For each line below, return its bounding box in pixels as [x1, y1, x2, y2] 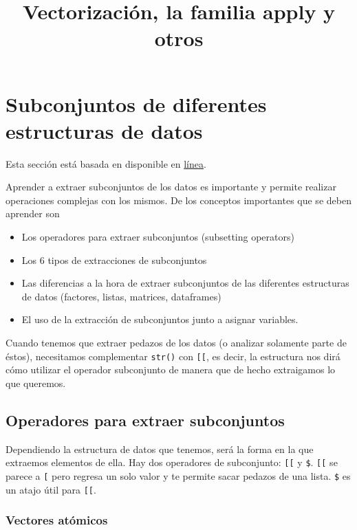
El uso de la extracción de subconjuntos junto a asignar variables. [21, 312, 299, 327]
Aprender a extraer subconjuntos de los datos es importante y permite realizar [6, 179, 336, 194]
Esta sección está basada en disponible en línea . [6, 156, 206, 170]
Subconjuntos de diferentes [6, 89, 267, 118]
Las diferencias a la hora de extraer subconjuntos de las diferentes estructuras [21, 276, 349, 290]
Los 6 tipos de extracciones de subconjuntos [21, 252, 207, 267]
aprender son [6, 206, 60, 221]
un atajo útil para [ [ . [6, 482, 96, 496]
